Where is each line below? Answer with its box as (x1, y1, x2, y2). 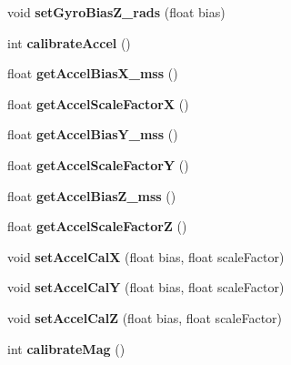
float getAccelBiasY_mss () (7, 125, 178, 144)
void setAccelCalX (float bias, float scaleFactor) (7, 247, 285, 266)
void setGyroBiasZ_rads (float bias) (7, 3, 226, 21)
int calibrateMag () (7, 339, 125, 358)
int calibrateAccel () (7, 33, 131, 52)
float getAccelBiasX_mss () (7, 64, 178, 83)
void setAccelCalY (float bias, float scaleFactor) (7, 278, 285, 297)
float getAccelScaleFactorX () (7, 94, 189, 113)
